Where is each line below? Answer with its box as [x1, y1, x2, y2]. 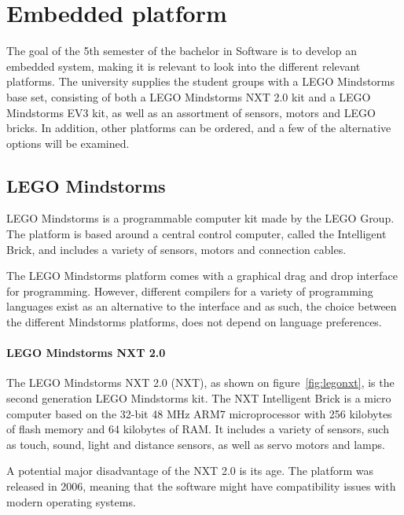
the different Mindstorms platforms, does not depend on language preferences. [6, 314, 382, 330]
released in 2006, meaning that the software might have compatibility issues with [6, 478, 396, 494]
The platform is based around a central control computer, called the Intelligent [6, 226, 387, 242]
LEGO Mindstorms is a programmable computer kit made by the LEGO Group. [6, 210, 395, 226]
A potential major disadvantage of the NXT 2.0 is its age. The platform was [6, 462, 374, 479]
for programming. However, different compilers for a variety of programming [6, 282, 373, 299]
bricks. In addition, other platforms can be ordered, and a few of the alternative [6, 120, 391, 136]
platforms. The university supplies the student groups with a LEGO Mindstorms [6, 73, 395, 90]
